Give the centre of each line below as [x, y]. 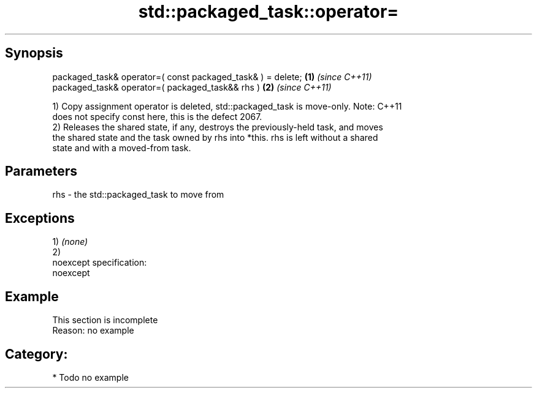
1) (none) [70, 242]
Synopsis [34, 53]
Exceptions [40, 218]
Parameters [41, 171]
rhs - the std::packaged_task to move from [138, 195]
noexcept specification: [100, 263]
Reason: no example [93, 331]
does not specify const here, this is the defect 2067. [157, 116]
